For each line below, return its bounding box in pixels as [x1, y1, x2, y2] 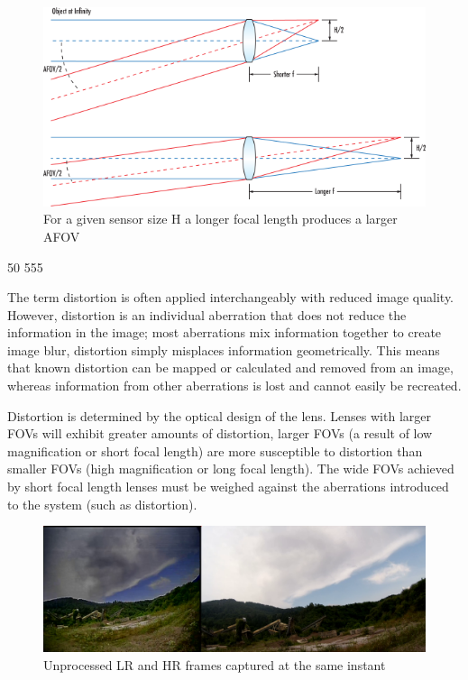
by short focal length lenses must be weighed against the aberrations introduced [7, 477, 449, 496]
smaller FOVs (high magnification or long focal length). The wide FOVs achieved [7, 459, 454, 478]
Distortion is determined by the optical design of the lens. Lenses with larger [7, 406, 431, 425]
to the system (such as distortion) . [7, 494, 197, 513]
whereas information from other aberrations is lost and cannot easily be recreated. [7, 376, 462, 395]
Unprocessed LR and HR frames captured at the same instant [43, 655, 386, 674]
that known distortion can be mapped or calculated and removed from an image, [7, 358, 454, 377]
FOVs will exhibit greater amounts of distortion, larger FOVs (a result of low [7, 424, 433, 443]
